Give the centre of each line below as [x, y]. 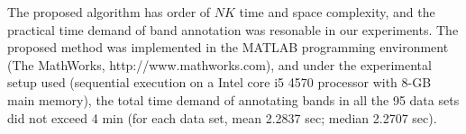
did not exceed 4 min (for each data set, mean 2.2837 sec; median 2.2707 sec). [222, 117]
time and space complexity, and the [337, 12]
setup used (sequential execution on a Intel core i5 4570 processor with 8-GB [219, 82]
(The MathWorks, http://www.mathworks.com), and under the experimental [219, 64]
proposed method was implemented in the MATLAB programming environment [228, 47]
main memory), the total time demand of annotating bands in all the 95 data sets [233, 99]
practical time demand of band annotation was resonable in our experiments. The [233, 29]
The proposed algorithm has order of [109, 12]
